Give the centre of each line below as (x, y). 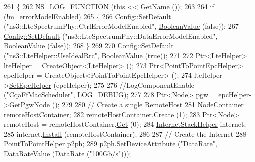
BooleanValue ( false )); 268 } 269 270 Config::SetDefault (89, 46)
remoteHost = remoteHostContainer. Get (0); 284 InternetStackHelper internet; (125, 124)
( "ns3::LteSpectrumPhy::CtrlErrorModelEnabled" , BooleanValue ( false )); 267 (121, 26)
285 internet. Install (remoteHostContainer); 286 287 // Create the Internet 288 (125, 133)
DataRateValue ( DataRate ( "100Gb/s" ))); (68, 153)
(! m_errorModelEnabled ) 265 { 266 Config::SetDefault (88, 16)
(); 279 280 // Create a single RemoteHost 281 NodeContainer (148, 104)
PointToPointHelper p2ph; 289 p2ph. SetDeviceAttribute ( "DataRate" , (111, 143)
